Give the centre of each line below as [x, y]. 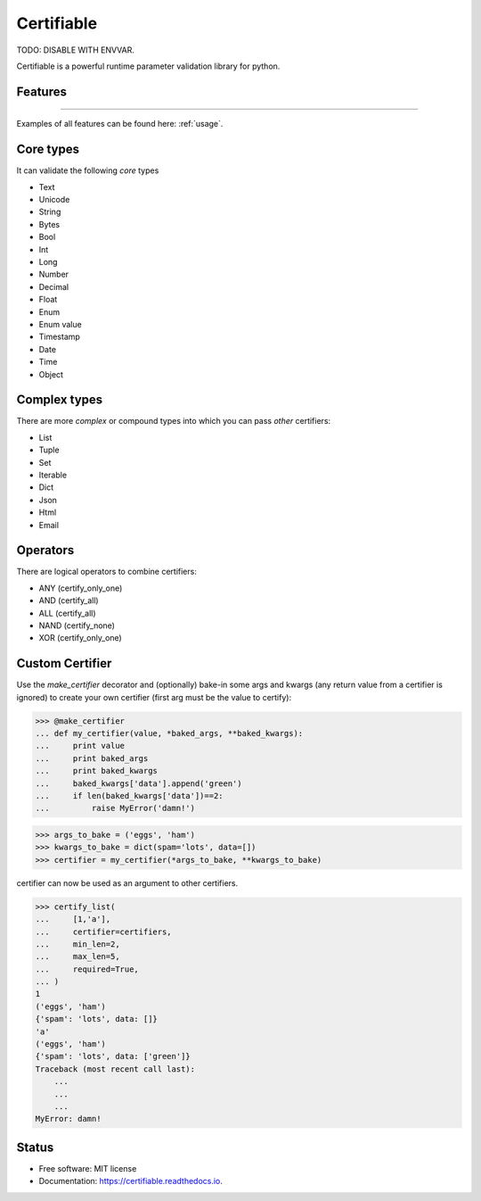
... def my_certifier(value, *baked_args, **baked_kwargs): [169, 733]
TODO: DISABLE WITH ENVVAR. [76, 50]
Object [51, 374]
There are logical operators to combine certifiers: [107, 572]
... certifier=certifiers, [104, 932]
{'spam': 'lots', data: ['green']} [113, 1056]
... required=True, [87, 969]
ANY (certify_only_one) [81, 588]
